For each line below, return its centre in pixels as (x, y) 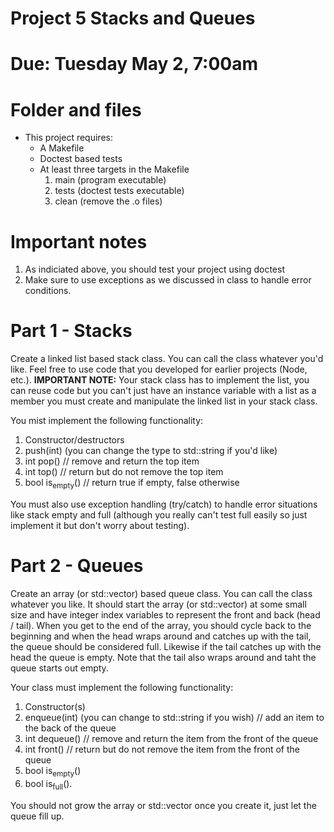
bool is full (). (48, 784)
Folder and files (76, 109)
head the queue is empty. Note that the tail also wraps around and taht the (163, 657)
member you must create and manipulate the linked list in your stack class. (164, 401)
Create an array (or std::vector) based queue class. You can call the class (161, 593)
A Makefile (62, 148)
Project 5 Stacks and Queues (133, 18)
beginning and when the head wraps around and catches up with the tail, (161, 636)
